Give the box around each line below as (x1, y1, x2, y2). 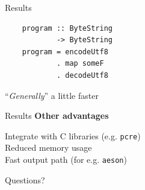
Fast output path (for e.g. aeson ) (5, 153, 127, 165)
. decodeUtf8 (56, 71, 108, 80)
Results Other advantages (5, 109, 109, 122)
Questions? (5, 173, 45, 186)
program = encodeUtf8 (22, 47, 108, 56)
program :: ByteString (22, 24, 113, 33)
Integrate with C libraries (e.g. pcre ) (5, 129, 141, 142)
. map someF (56, 59, 104, 68)
